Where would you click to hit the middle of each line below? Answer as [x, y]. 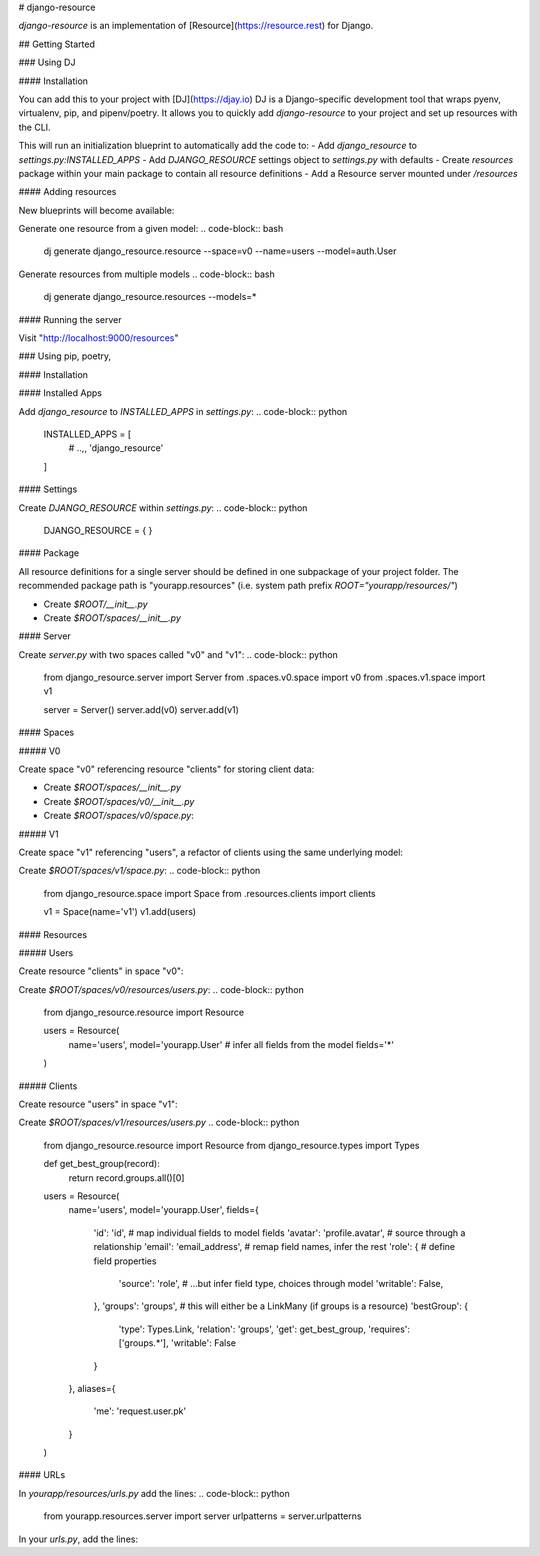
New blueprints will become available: [96, 210]
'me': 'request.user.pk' [140, 1411]
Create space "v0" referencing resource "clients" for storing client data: [166, 769]
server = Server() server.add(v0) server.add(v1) [141, 709]
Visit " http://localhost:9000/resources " [98, 338]
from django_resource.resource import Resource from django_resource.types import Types [231, 1145]
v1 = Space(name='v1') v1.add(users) [120, 912]
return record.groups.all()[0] [126, 1177]
